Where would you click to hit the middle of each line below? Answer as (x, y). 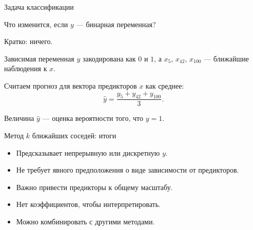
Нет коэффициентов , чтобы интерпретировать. (88, 204)
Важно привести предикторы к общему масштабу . (94, 187)
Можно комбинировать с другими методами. (85, 221)
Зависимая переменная (39, 58)
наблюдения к (26, 68)
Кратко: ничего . (28, 41)
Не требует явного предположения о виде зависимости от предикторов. (128, 170)
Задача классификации (39, 7)
